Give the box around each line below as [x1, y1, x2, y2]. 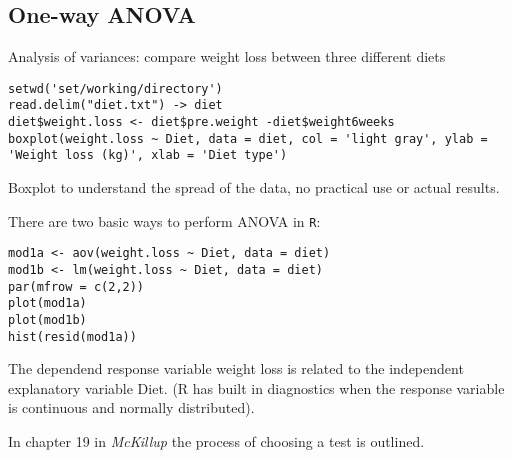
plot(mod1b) [8, 312, 87, 327]
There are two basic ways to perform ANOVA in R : [8, 210, 321, 231]
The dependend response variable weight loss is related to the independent [8, 358, 464, 379]
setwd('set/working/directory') [8, 81, 223, 96]
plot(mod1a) [8, 296, 87, 311]
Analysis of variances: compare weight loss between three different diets [8, 46, 446, 67]
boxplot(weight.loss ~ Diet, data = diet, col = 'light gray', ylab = [8, 131, 488, 146]
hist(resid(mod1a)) [8, 329, 137, 344]
